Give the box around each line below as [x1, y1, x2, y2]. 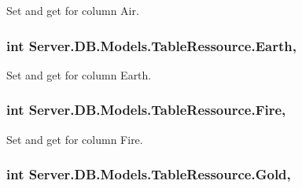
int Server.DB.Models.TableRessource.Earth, [6, 35, 296, 55]
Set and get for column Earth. [6, 66, 152, 83]
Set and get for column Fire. [6, 131, 143, 147]
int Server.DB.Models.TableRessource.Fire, [6, 100, 286, 120]
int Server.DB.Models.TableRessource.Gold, [6, 164, 291, 184]
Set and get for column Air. [6, 2, 139, 18]
